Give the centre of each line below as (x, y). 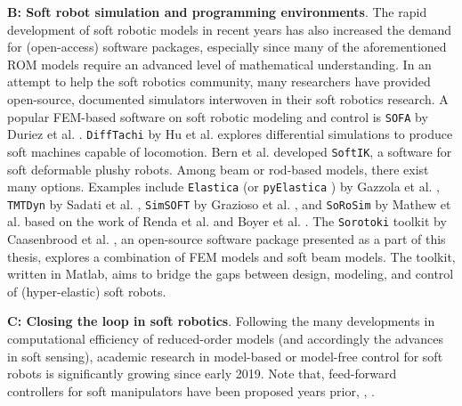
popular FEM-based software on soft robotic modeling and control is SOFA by (218, 116)
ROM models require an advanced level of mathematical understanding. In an (219, 64)
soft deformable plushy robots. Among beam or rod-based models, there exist (218, 169)
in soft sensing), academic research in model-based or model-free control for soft (225, 356)
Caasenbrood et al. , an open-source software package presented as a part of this (227, 239)
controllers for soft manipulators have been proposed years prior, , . (191, 390)
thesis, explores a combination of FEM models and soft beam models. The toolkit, (231, 256)
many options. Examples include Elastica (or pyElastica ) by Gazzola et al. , (224, 187)
